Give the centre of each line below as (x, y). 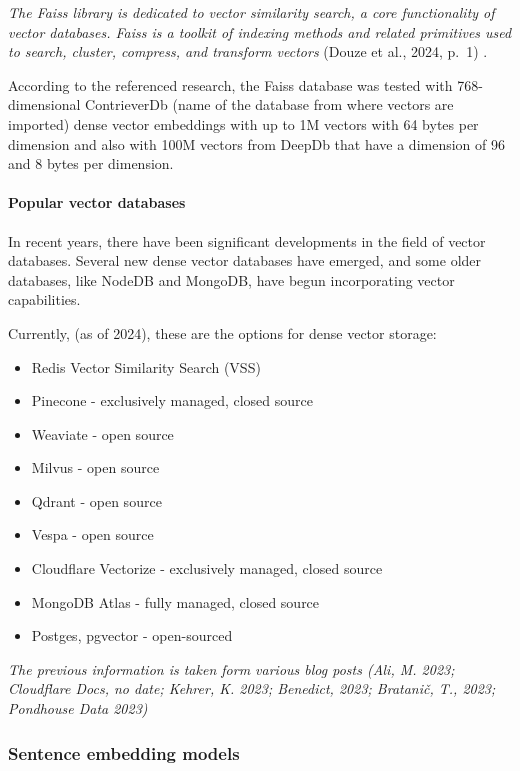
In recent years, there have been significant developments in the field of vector (247, 240)
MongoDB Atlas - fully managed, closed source (175, 601)
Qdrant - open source (96, 500)
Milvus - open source (95, 467)
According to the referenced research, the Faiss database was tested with (230, 84)
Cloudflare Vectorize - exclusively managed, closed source (207, 568)
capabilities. (44, 299)
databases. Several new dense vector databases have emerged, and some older (245, 260)
